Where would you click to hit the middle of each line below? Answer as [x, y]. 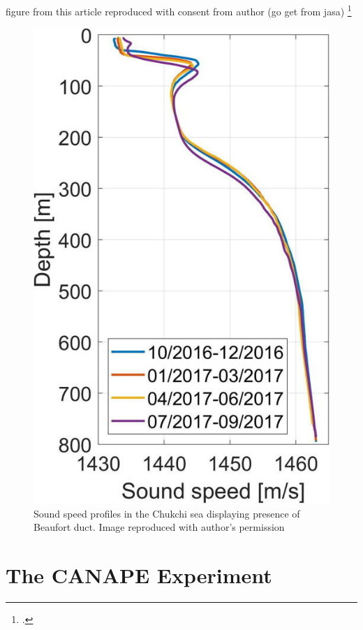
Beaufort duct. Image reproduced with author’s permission [159, 527]
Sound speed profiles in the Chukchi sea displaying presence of [167, 513]
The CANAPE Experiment [139, 575]
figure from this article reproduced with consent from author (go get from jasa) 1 [179, 10]
